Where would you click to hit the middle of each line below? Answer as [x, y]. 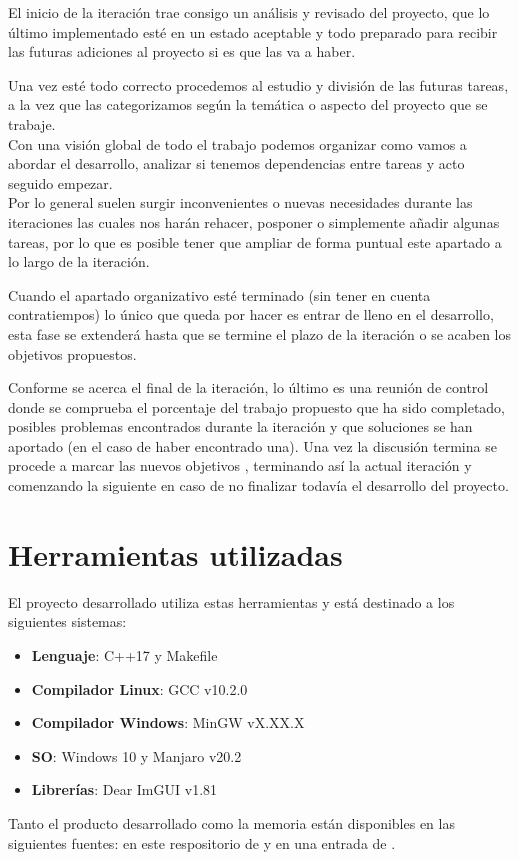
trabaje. [32, 123]
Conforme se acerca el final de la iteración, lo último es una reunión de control [248, 387]
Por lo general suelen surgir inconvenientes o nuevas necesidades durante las [240, 202]
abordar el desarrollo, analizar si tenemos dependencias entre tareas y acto [236, 163]
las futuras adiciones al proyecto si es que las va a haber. [182, 51]
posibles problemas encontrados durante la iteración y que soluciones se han [240, 426]
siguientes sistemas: [67, 621]
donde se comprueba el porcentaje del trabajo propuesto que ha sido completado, [257, 406]
